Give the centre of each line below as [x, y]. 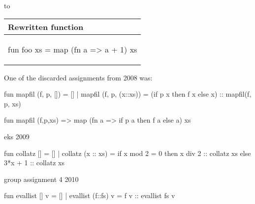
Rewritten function [46, 26]
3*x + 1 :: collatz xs [34, 163]
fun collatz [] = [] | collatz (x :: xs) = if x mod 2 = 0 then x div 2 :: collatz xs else [127, 153]
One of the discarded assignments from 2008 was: [78, 77]
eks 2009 [17, 136]
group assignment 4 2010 [41, 179]
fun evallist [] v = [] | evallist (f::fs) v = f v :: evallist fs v [90, 195]
